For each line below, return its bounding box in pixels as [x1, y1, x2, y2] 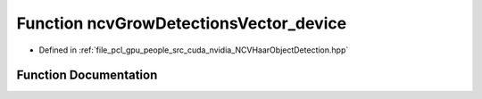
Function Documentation [16, 68, 158, 83]
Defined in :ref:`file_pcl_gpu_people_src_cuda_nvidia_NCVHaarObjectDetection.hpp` [38, 45, 349, 55]
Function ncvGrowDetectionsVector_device [16, 13, 347, 33]
